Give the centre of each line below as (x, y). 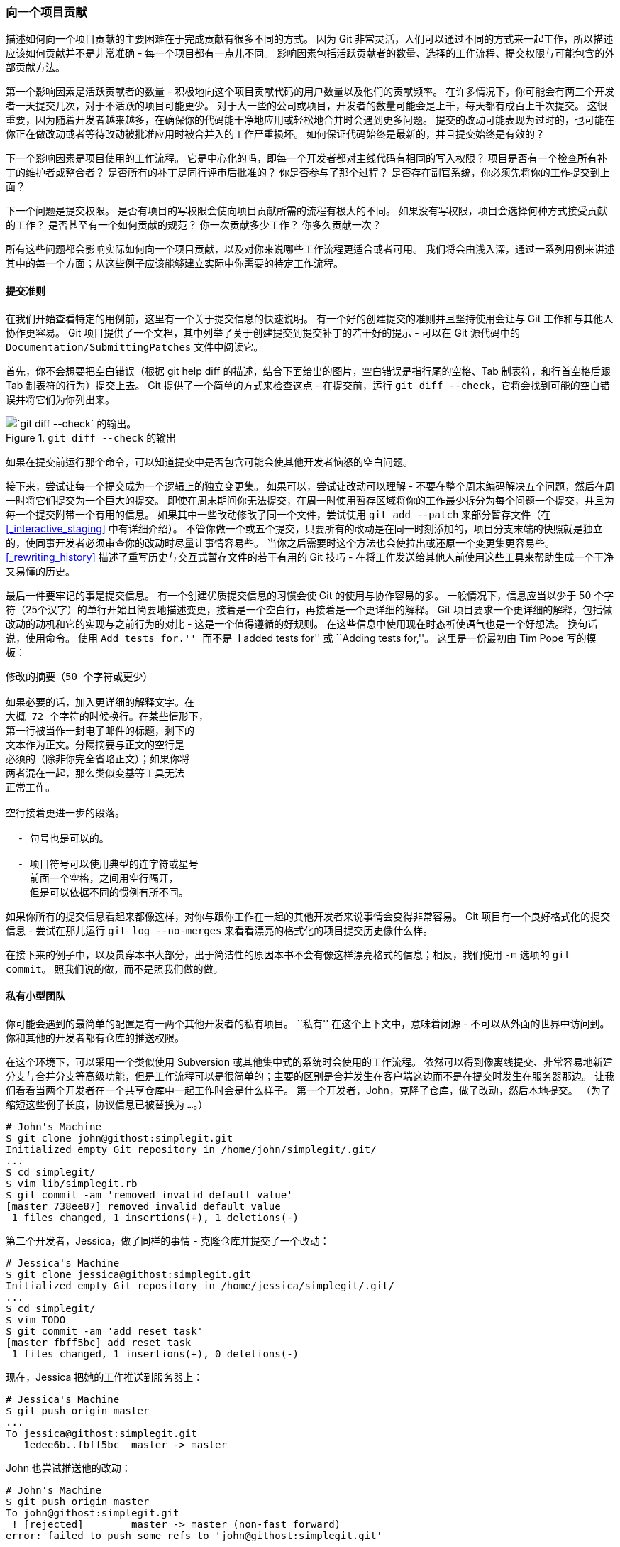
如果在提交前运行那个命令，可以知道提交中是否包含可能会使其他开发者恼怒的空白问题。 (209, 461)
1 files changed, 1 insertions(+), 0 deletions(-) (155, 1354)
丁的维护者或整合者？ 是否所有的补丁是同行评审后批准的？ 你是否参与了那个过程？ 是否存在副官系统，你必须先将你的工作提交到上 (308, 173)
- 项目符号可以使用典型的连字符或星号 (108, 864)
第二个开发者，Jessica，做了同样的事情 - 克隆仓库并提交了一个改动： (168, 1240)
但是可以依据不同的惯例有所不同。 (109, 892)
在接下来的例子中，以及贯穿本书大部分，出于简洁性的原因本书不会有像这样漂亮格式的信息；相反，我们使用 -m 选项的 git (288, 954)
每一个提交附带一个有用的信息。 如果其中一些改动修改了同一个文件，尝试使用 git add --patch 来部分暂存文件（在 (278, 514)
